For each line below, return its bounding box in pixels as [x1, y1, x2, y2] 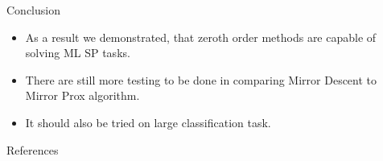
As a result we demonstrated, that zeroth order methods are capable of [25, 28, 377, 45]
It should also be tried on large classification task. [25, 114, 271, 130]
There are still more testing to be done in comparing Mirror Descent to [25, 71, 377, 88]
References [6, 141, 59, 158]
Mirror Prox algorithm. [25, 87, 140, 104]
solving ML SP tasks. [25, 44, 130, 61]
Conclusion [6, 2, 60, 18]
